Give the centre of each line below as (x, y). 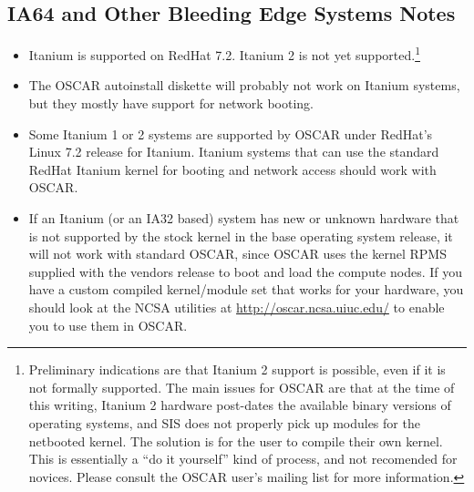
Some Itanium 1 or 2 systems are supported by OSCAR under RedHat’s (231, 133)
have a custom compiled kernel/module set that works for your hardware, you (246, 289)
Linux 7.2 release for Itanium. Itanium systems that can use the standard (234, 152)
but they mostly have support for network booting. (171, 103)
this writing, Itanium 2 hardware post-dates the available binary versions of (240, 405)
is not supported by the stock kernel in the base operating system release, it (241, 236)
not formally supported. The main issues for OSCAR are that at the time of (242, 387)
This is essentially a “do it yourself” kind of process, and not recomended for (243, 459)
